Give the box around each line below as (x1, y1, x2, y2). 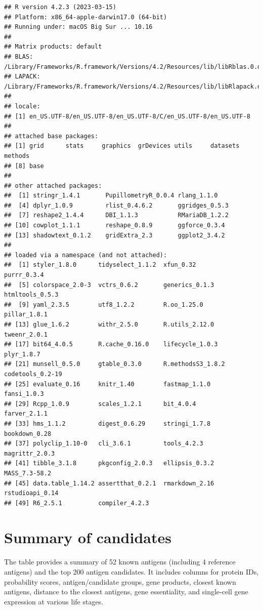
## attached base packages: (4, 132, 99, 140)
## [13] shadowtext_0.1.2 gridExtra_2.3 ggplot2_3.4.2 (4, 231, 225, 239)
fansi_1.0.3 (4, 390, 44, 398)
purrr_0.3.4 (4, 271, 44, 279)
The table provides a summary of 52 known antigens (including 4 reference (4, 556, 236, 567)
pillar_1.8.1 (4, 311, 48, 318)
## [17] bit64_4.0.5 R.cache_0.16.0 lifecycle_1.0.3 (4, 341, 218, 348)
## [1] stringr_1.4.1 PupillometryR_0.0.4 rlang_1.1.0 (4, 192, 218, 199)
